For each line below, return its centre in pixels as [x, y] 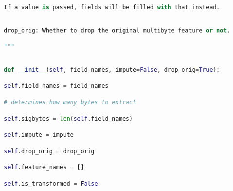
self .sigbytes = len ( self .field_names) [68, 119]
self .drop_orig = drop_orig [49, 151]
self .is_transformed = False [51, 183]
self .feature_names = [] [44, 167]
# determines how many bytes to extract [70, 102]
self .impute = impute [39, 135]
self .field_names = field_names [56, 86]
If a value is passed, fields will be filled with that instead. [112, 7]
